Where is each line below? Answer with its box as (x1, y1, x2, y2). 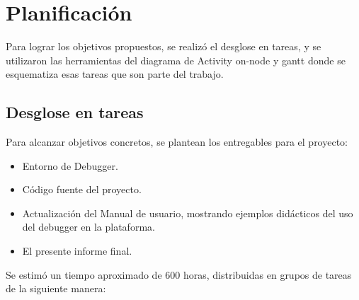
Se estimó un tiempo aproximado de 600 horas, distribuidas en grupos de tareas (6, 267, 352, 282)
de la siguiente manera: (6, 281, 106, 296)
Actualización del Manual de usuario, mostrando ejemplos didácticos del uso (22, 205, 353, 220)
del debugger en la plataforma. (22, 219, 155, 234)
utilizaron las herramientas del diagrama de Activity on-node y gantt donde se (6, 52, 346, 67)
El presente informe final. (22, 243, 132, 258)
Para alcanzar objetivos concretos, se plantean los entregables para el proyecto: (6, 134, 348, 149)
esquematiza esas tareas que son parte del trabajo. (6, 67, 224, 81)
